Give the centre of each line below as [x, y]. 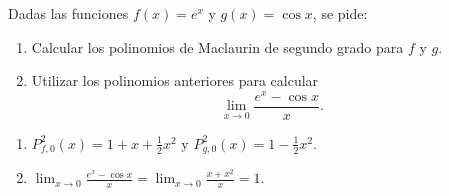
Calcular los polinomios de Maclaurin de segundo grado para [217, 46]
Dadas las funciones [68, 13]
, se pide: [340, 13]
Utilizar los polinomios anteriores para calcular [175, 80]
